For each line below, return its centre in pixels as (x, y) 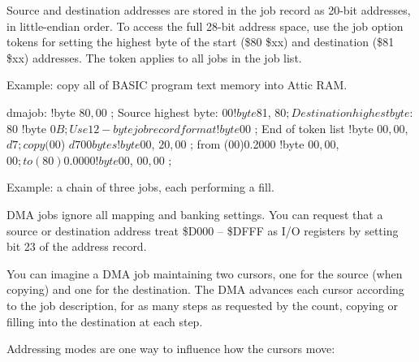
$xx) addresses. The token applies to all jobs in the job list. (154, 57)
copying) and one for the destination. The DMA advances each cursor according (205, 289)
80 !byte (26, 128)
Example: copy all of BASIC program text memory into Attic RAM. (177, 85)
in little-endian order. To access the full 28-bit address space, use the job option (205, 26)
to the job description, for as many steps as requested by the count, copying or (203, 305)
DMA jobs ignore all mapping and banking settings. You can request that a (195, 214)
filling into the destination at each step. (105, 321)
